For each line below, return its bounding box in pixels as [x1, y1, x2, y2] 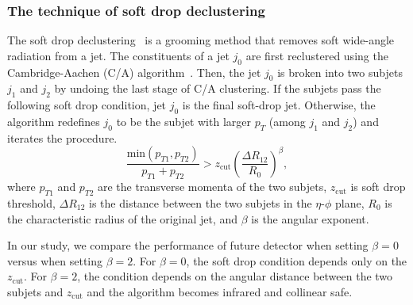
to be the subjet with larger [116, 113, 251, 129]
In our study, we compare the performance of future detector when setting [7, 237, 369, 254]
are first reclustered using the [245, 47, 388, 63]
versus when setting [7, 252, 103, 269]
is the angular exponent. [251, 210, 369, 227]
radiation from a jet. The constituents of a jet [7, 47, 230, 63]
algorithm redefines [7, 113, 100, 129]
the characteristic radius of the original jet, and [7, 210, 238, 227]
